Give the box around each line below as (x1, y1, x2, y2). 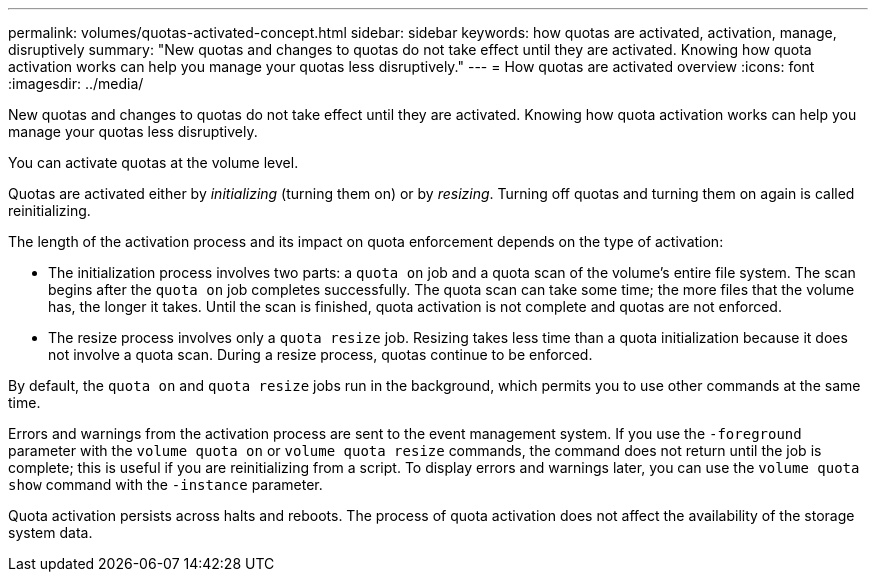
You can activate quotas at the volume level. (8, 154, 299, 171)
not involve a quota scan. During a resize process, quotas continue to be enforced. (48, 346, 593, 363)
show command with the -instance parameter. (8, 476, 323, 493)
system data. (8, 524, 93, 541)
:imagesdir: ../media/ (8, 75, 144, 92)
